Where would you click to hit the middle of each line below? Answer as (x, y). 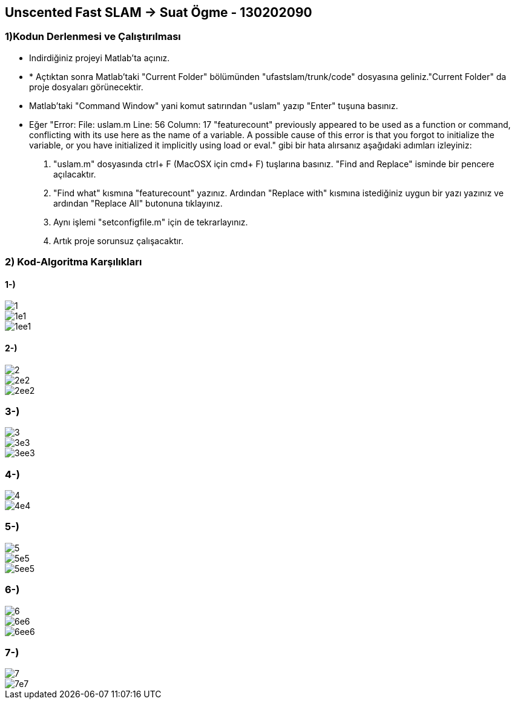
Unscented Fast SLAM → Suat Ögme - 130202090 (159, 12)
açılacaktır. (75, 174)
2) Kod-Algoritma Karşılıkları (74, 262)
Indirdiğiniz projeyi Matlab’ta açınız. (100, 58)
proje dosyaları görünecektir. (86, 87)
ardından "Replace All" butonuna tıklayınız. (138, 203)
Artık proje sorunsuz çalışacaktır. (119, 241)
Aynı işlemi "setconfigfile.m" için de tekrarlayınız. (151, 222)
